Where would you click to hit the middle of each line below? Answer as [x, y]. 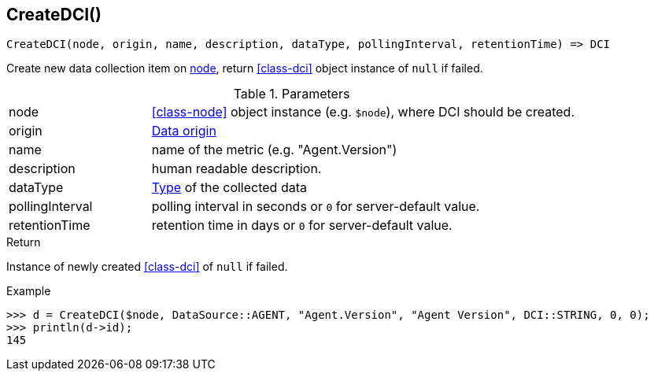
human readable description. [236, 169]
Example [29, 291]
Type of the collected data [229, 188]
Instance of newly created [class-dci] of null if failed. [147, 267]
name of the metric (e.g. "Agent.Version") [274, 150]
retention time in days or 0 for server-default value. [302, 225]
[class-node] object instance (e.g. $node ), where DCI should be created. [363, 112]
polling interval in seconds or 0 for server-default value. [316, 207]
